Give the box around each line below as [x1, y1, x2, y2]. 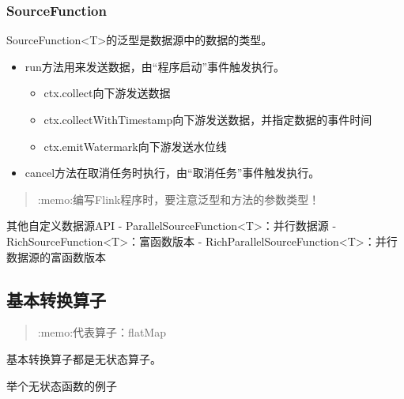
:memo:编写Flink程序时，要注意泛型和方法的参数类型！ [37, 190, 320, 207]
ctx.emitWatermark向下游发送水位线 [43, 137, 227, 154]
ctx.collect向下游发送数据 [43, 85, 171, 101]
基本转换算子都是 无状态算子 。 [6, 350, 161, 367]
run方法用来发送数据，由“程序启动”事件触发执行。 [25, 58, 285, 74]
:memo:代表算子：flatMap [37, 324, 166, 341]
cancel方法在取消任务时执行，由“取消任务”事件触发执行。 [25, 164, 320, 181]
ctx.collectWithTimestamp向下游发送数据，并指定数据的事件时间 [43, 111, 372, 127]
